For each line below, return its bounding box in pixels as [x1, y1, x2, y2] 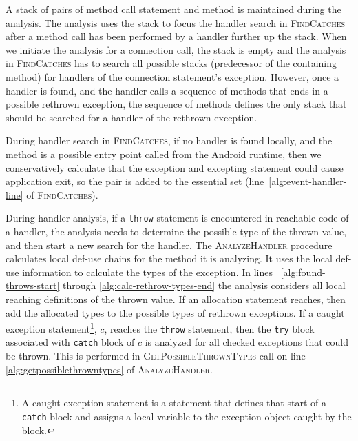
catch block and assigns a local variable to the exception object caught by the [21, 409, 352, 423]
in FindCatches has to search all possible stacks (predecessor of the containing [6, 56, 337, 70]
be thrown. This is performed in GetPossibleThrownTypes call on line [6, 349, 306, 363]
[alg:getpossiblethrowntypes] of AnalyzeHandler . [6, 362, 213, 376]
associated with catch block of [6, 335, 135, 349]
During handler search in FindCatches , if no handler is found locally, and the [6, 133, 333, 148]
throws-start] [6, 278, 60, 293]
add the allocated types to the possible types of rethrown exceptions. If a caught [6, 305, 345, 320]
